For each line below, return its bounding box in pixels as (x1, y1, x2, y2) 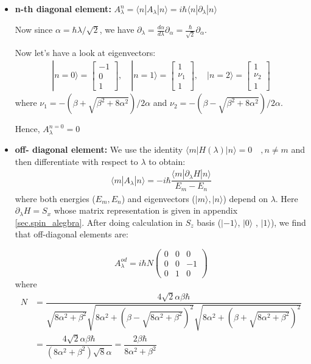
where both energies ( (15, 192, 96, 205)
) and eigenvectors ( (121, 192, 195, 205)
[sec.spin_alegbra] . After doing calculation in (15, 215, 183, 228)
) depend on (223, 192, 268, 205)
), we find (270, 215, 306, 228)
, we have (99, 23, 135, 35)
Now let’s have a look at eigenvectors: (15, 46, 156, 58)
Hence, (15, 122, 40, 135)
